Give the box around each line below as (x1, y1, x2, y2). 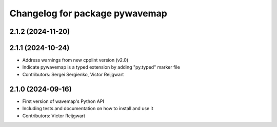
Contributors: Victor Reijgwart (22, 113, 86, 119)
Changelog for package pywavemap (9, 8, 168, 19)
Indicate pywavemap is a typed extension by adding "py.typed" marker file (22, 64, 181, 70)
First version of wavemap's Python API (22, 98, 105, 104)
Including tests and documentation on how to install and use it (22, 105, 153, 112)
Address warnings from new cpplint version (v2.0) (22, 57, 129, 63)
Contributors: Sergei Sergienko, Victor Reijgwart (22, 71, 124, 77)
